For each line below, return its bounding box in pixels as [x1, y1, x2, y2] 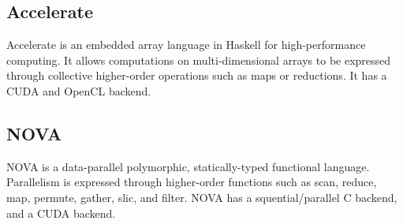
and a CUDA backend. [6, 204, 116, 221]
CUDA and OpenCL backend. [6, 82, 151, 99]
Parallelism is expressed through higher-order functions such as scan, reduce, [6, 174, 377, 190]
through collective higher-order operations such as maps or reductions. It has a [6, 67, 387, 84]
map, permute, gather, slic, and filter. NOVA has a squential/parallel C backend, [6, 189, 397, 205]
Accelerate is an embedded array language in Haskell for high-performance [6, 36, 366, 53]
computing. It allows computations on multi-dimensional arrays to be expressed [6, 51, 391, 68]
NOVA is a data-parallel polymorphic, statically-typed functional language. [6, 158, 370, 174]
